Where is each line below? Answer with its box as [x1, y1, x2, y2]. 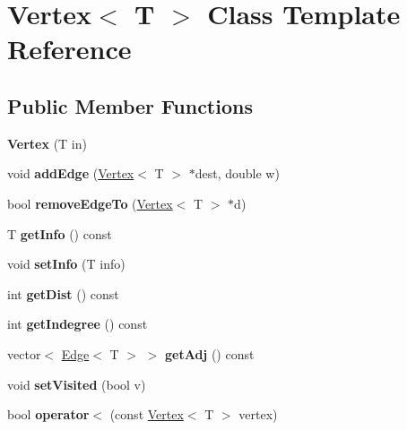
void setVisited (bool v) [7, 374, 146, 393]
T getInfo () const [7, 224, 112, 243]
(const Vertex [109, 405, 184, 424]
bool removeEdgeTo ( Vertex [7, 193, 173, 212]
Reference [7, 30, 132, 67]
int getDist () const [7, 284, 119, 303]
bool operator [7, 405, 90, 424]
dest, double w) [195, 164, 280, 183]
